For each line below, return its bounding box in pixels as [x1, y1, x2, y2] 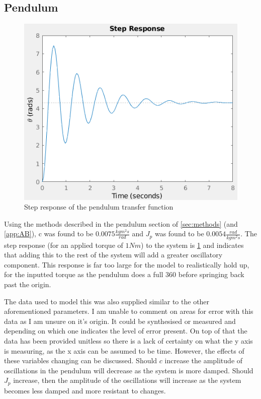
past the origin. [4, 279, 51, 289]
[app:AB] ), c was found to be [4, 228, 94, 239]
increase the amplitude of [164, 355, 243, 366]
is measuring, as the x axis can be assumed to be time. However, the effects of [4, 345, 244, 356]
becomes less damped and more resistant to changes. [4, 385, 166, 395]
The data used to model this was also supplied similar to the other [4, 296, 210, 306]
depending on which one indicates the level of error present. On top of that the [4, 325, 247, 336]
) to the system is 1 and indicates [141, 239, 244, 250]
